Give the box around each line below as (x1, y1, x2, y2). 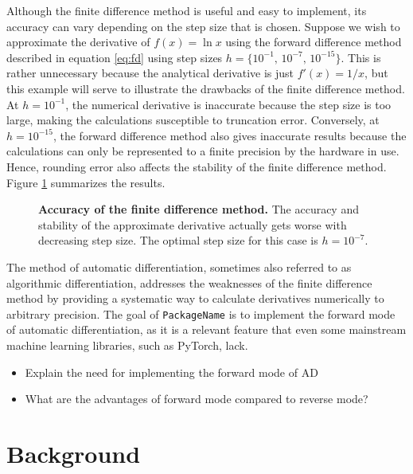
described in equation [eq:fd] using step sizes (6, 49, 223, 65)
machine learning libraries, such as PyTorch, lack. (6, 336, 248, 353)
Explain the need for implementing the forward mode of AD (25, 363, 318, 380)
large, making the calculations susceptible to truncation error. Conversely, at (6, 112, 380, 128)
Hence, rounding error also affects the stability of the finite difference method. (6, 158, 387, 174)
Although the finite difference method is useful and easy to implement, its (6, 2, 367, 18)
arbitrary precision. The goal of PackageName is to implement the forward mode (6, 305, 395, 322)
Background (6, 437, 141, 469)
